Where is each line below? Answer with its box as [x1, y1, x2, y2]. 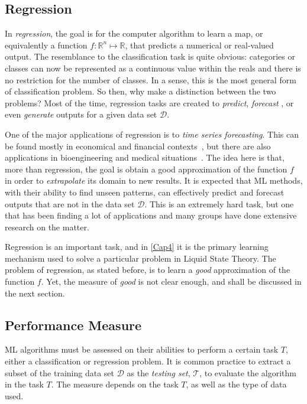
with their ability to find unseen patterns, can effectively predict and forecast [5, 185, 285, 198]
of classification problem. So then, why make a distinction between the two [5, 85, 276, 97]
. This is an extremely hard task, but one [144, 197, 294, 210]
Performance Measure [5, 315, 142, 334]
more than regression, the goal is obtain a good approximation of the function [5, 162, 287, 175]
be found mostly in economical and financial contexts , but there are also [5, 139, 271, 152]
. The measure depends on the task [51, 378, 179, 390]
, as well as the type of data [186, 378, 287, 390]
